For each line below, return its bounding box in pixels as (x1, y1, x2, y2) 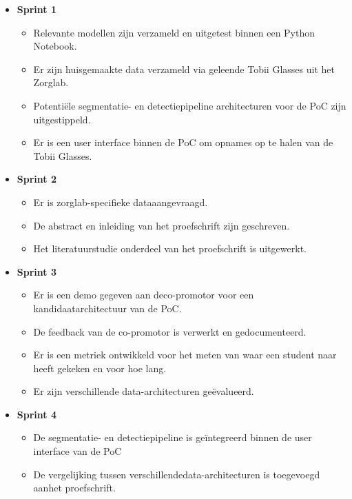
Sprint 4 (17, 407, 56, 421)
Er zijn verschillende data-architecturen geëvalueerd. (33, 384, 254, 398)
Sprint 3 (17, 264, 56, 278)
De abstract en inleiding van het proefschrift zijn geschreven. (33, 218, 290, 232)
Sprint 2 (17, 172, 56, 186)
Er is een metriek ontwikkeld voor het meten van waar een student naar (33, 347, 337, 362)
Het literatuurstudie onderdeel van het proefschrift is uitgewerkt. (33, 241, 307, 256)
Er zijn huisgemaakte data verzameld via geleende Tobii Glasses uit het (33, 61, 335, 76)
